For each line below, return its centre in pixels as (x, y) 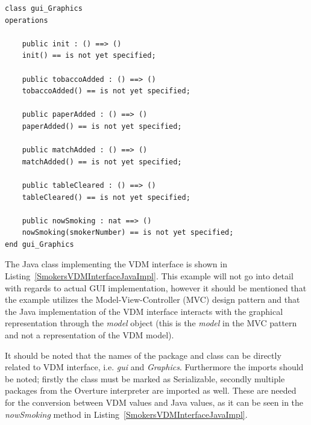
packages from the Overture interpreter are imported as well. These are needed (151, 390)
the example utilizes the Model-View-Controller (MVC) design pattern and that (152, 299)
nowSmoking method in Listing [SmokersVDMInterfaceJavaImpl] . (126, 414)
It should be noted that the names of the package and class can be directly (143, 355)
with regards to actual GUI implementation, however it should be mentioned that (156, 287)
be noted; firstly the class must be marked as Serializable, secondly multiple (145, 378)
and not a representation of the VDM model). (90, 335)
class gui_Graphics (44, 8)
